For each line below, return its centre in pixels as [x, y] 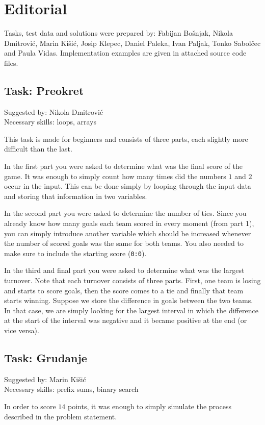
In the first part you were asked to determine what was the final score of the [123, 166]
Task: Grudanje [46, 358]
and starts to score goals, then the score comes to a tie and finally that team [124, 290]
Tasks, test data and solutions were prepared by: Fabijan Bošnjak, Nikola [118, 33]
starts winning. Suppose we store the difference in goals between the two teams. [129, 300]
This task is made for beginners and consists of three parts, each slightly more [126, 139]
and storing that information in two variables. [76, 196]
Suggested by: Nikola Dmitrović [54, 111]
